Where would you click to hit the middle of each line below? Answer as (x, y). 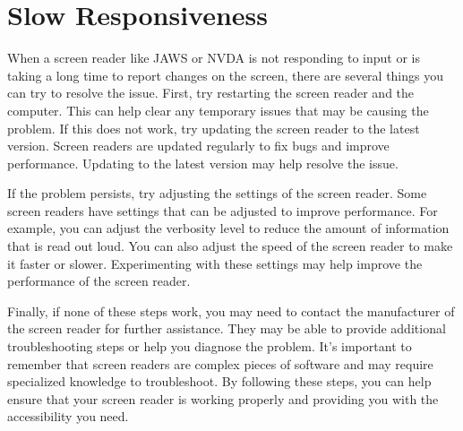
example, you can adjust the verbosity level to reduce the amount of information (228, 228)
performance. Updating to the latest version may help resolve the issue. (203, 163)
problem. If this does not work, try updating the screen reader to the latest (214, 128)
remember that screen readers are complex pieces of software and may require (220, 363)
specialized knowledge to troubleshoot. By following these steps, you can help (219, 381)
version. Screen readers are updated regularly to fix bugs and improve (198, 146)
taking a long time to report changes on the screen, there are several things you (226, 75)
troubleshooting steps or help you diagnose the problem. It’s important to (210, 346)
